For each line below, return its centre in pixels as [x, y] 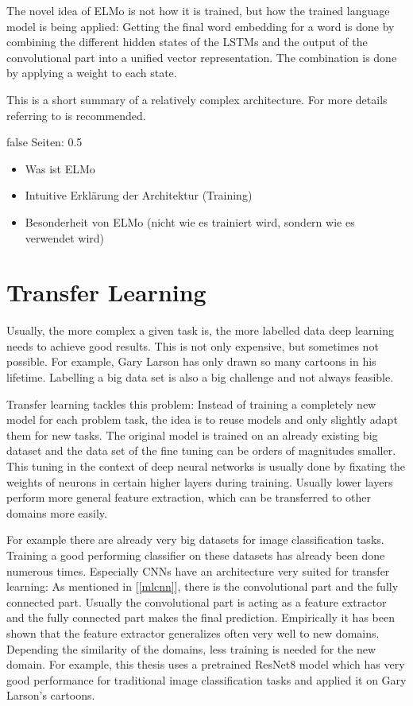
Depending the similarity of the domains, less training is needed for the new [191, 648]
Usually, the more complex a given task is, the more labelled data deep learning [200, 330]
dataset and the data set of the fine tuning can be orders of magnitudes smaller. [201, 450]
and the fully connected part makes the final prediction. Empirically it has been [201, 617]
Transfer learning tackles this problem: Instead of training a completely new [191, 403]
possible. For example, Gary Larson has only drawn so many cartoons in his [191, 361]
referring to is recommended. [76, 115]
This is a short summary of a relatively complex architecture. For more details [197, 99]
